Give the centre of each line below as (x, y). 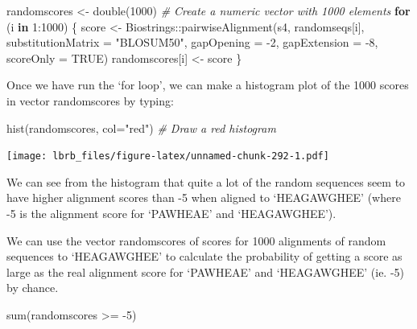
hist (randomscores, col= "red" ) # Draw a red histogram (141, 127)
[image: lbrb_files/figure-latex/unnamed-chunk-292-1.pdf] (168, 156)
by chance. (33, 288)
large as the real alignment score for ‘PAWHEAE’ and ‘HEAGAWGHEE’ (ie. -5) (206, 271)
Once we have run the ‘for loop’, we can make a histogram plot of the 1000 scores (208, 85)
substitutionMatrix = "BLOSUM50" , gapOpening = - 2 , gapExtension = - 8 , (192, 42)
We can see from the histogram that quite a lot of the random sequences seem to (206, 181)
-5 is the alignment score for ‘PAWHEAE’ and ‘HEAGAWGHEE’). (171, 213)
